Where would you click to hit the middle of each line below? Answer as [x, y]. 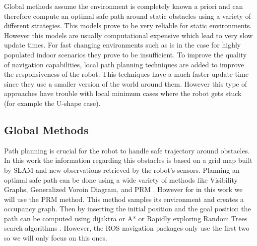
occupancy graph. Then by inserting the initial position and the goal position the [128, 209]
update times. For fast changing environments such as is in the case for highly [123, 45]
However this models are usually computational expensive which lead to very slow [128, 35]
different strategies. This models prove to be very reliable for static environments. [128, 25]
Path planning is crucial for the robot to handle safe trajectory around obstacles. [127, 150]
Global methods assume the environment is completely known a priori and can [124, 6]
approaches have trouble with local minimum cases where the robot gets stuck [123, 93]
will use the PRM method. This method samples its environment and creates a [124, 199]
